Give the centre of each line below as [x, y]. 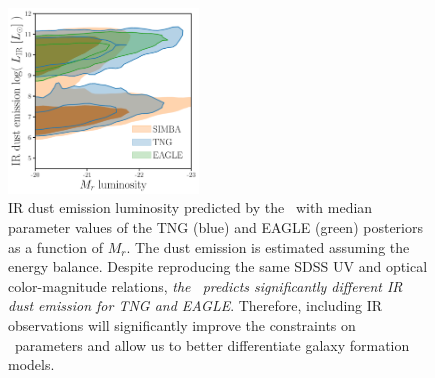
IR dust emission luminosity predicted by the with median [190, 207]
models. [31, 364]
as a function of [55, 246]
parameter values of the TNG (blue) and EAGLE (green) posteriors [215, 227]
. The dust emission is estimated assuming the [268, 246]
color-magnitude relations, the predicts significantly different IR [205, 285]
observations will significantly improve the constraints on [182, 325]
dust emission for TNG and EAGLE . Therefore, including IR [195, 305]
